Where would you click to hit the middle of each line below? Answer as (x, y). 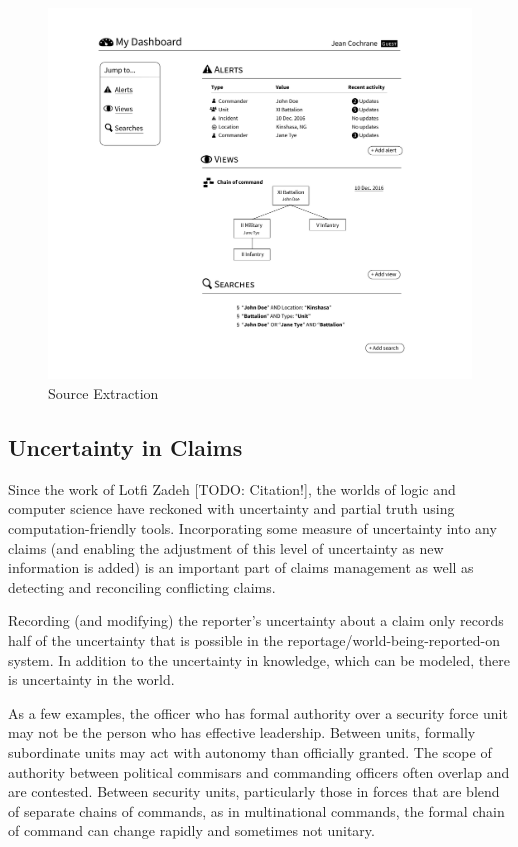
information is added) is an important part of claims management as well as (241, 567)
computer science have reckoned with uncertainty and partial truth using (231, 508)
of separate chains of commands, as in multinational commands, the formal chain (256, 810)
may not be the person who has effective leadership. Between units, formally (242, 732)
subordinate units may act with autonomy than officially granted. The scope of (250, 751)
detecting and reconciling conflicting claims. (142, 586)
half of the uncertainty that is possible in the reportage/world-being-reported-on (254, 639)
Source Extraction (103, 393)
